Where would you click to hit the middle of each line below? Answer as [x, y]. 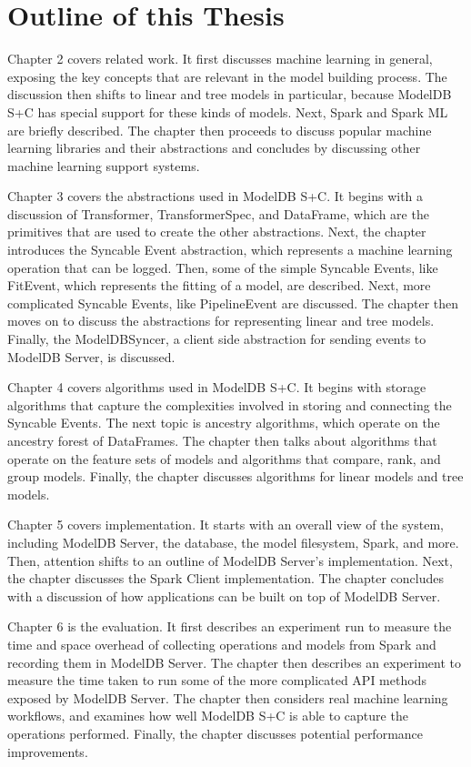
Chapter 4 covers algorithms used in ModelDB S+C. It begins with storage [217, 387]
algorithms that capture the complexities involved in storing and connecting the [230, 404]
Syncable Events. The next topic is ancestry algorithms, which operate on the [224, 423]
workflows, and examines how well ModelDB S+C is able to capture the [208, 716]
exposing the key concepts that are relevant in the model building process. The [227, 76]
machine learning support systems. [104, 165]
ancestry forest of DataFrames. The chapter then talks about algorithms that [222, 440]
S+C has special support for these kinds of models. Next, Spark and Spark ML [228, 111]
